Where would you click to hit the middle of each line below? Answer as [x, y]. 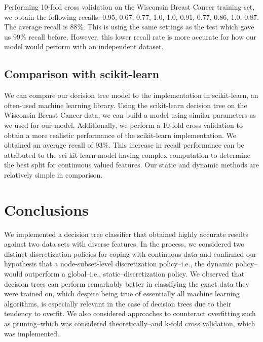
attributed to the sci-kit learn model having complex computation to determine [127, 155]
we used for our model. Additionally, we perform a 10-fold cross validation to [124, 125]
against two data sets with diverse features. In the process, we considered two [124, 244]
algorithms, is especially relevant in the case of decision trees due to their [118, 303]
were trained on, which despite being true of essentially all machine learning [122, 294]
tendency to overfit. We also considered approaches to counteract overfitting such [130, 313]
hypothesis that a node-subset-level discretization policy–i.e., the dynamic [119, 264]
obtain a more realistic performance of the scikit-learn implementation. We [120, 135]
